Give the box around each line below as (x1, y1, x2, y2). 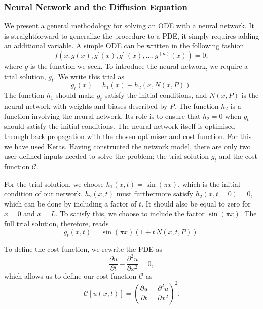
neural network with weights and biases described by (4, 100, 168, 111)
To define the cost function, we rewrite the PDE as (4, 244, 162, 254)
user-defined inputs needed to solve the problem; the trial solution (4, 151, 209, 161)
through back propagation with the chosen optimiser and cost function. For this (4, 130, 252, 141)
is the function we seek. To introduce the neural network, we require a (30, 61, 248, 71)
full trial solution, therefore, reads (4, 218, 109, 228)
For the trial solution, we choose (4, 178, 104, 189)
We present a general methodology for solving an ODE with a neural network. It (4, 20, 254, 31)
